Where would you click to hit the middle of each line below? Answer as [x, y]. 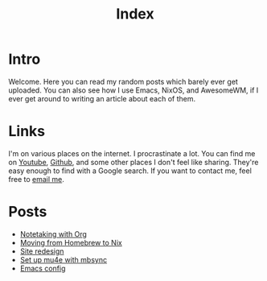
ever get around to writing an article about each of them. [102, 98]
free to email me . [36, 179]
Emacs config [43, 268]
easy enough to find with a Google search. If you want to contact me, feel [130, 171]
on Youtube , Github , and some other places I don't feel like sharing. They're [133, 162]
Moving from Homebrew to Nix [71, 242]
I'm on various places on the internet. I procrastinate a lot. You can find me [132, 153]
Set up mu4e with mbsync [63, 259]
